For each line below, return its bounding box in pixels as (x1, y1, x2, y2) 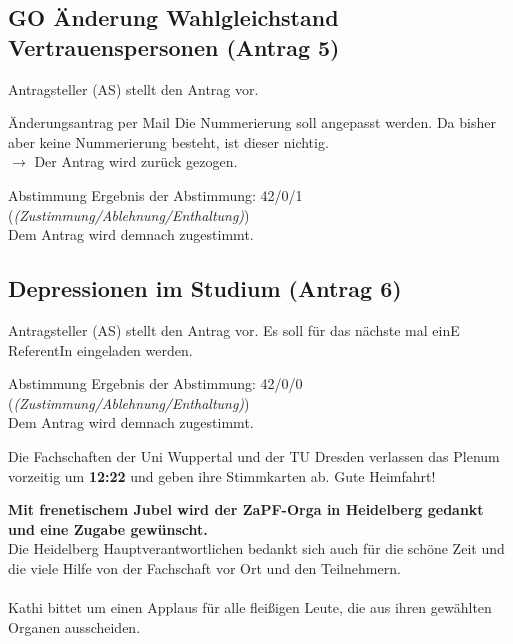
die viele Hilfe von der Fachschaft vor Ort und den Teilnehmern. (8, 557, 401, 578)
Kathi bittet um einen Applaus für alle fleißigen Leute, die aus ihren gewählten (8, 597, 492, 618)
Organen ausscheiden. (8, 616, 141, 637)
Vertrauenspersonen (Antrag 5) (8, 31, 340, 62)
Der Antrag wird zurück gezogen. (34, 151, 238, 172)
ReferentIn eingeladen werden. (8, 339, 193, 360)
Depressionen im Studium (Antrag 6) (8, 273, 402, 304)
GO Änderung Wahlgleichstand (8, 2, 339, 33)
